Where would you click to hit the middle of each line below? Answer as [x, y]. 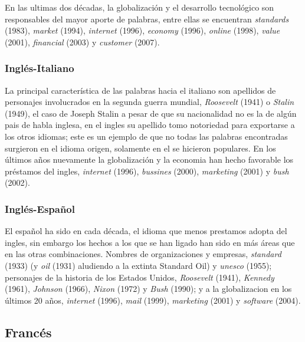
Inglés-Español [40, 208]
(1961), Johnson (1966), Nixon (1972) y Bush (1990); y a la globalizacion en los [148, 289]
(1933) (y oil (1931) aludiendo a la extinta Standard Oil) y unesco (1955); [138, 265]
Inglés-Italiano [40, 68]
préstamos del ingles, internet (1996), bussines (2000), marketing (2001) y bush [147, 171]
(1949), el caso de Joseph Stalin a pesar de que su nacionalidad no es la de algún [151, 113]
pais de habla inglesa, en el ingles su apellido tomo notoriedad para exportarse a [150, 125]
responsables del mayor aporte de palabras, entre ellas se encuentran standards [147, 19]
